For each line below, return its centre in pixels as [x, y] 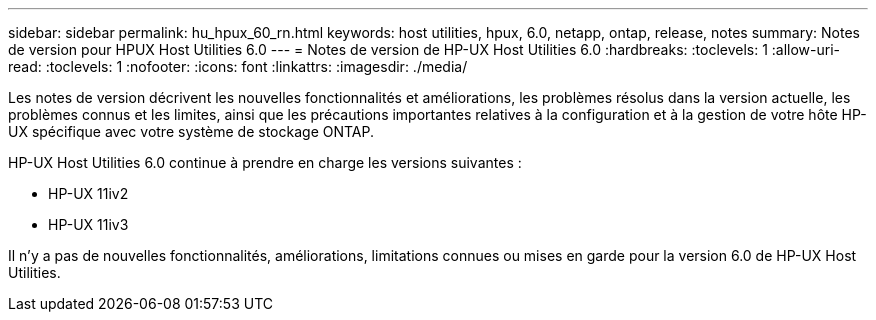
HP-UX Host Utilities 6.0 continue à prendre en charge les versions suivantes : [265, 162]
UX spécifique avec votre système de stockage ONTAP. [191, 131]
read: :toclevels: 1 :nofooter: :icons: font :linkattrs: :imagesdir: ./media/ [238, 66]
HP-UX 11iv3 [88, 224]
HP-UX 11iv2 [88, 193]
